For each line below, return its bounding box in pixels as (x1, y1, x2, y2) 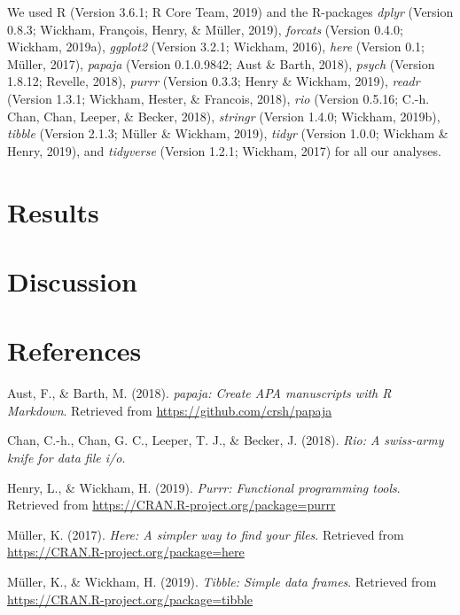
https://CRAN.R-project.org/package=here (7, 542, 245, 561)
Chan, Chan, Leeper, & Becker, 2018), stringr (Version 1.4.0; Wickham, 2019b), (7, 106, 441, 125)
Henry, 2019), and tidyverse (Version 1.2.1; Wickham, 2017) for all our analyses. (7, 141, 441, 160)
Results (7, 193, 99, 230)
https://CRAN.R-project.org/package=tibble (7, 589, 253, 608)
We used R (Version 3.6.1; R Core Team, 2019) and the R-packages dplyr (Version (7, 3, 454, 20)
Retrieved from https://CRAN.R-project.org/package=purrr (7, 495, 336, 514)
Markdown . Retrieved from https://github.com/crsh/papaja (7, 401, 332, 419)
